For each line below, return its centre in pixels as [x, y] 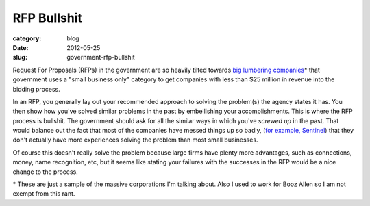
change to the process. [45, 172]
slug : [20, 57]
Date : [21, 47]
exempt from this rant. [44, 194]
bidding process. [37, 89]
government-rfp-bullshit [101, 57]
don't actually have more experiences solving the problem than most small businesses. [135, 140]
